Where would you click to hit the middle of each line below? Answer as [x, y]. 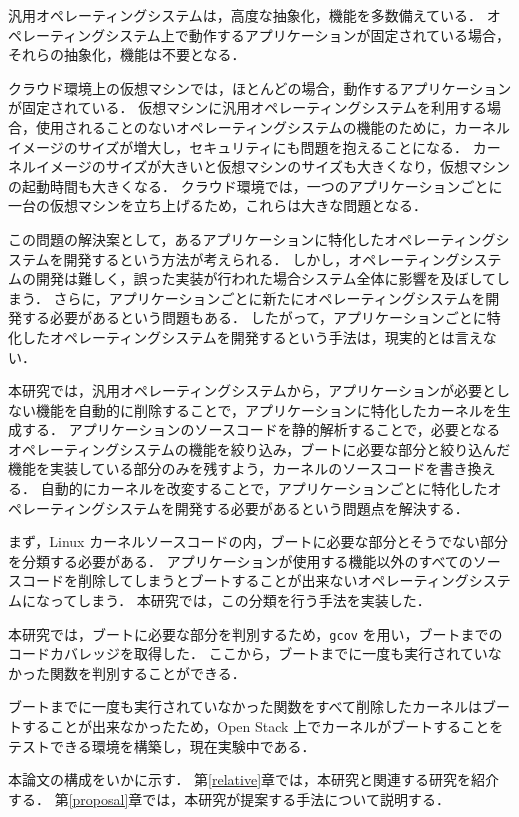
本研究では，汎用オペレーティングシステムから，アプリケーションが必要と [252, 390]
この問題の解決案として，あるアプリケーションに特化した [196, 238]
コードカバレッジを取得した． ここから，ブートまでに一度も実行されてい [248, 653]
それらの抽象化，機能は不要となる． [127, 54]
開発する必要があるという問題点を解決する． [321, 507]
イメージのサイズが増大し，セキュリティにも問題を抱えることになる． [238, 146]
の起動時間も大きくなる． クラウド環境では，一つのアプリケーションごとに [255, 185]
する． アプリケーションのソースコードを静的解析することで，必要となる [261, 429]
